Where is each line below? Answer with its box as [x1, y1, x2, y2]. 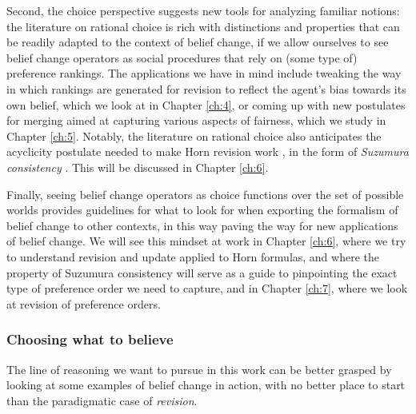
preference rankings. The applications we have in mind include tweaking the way [6, 65, 402, 82]
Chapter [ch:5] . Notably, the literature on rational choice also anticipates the [6, 127, 382, 144]
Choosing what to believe [6, 329, 174, 349]
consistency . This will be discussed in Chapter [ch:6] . [6, 158, 269, 175]
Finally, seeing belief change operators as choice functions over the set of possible [6, 185, 404, 202]
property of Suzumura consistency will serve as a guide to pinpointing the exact [6, 264, 398, 281]
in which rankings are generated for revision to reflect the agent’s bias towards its [6, 80, 406, 97]
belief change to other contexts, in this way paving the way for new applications [6, 217, 398, 233]
